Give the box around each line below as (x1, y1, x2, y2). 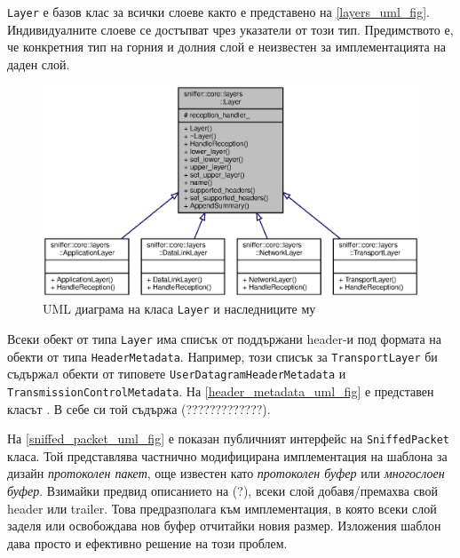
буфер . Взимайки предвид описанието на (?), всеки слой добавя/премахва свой (7, 482, 438, 499)
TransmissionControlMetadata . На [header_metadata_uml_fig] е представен (7, 381, 434, 400)
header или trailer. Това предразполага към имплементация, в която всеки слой (7, 498, 437, 517)
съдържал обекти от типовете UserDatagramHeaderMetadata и (7, 364, 346, 383)
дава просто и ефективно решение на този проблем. (7, 533, 288, 552)
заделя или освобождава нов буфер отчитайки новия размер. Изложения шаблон (7, 516, 441, 535)
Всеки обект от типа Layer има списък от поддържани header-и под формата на (7, 329, 441, 347)
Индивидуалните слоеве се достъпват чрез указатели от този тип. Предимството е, (7, 20, 454, 38)
